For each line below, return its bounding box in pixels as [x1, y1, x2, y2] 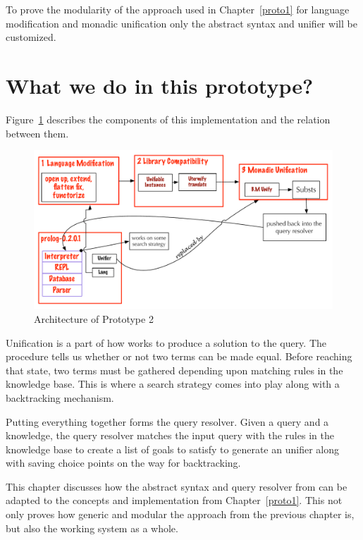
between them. [6, 125, 69, 140]
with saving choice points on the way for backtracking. [6, 455, 241, 470]
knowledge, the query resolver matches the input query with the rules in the [6, 428, 334, 443]
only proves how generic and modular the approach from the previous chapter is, [6, 507, 355, 522]
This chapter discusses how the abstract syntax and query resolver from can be [6, 479, 347, 493]
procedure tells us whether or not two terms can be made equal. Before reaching [6, 349, 352, 364]
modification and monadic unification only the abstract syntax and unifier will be [6, 16, 357, 30]
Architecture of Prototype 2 [34, 311, 154, 326]
